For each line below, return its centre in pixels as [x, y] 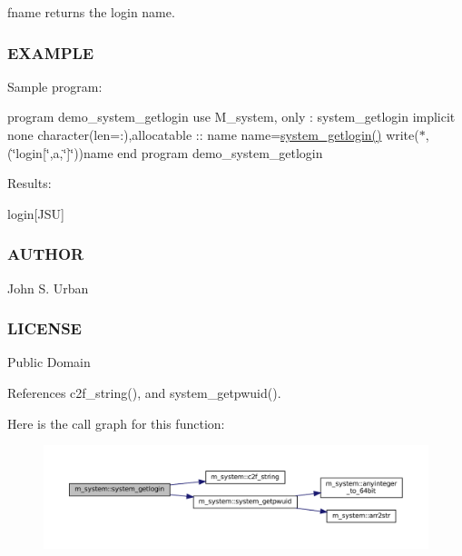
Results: [29, 183]
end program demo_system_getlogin [220, 152]
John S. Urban [48, 288]
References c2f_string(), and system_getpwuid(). [144, 392]
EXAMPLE [51, 52]
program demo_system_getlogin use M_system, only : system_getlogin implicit [231, 117]
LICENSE [44, 328]
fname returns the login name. [91, 12]
